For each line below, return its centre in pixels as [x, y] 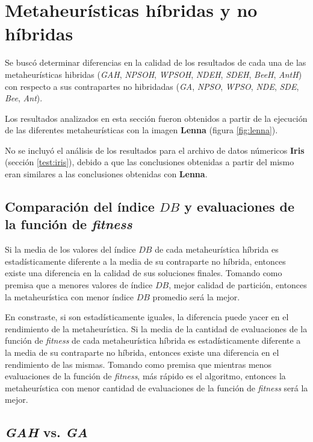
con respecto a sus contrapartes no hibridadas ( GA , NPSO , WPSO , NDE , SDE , [152, 86]
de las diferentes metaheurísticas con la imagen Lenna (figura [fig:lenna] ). [141, 130]
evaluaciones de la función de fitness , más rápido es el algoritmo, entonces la [145, 376]
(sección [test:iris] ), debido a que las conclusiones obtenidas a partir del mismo [150, 162]
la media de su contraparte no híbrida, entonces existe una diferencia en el [142, 352]
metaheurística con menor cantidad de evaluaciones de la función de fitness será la [156, 387]
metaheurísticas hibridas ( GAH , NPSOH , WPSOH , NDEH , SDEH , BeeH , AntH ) [153, 74]
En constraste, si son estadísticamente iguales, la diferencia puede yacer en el [147, 317]
